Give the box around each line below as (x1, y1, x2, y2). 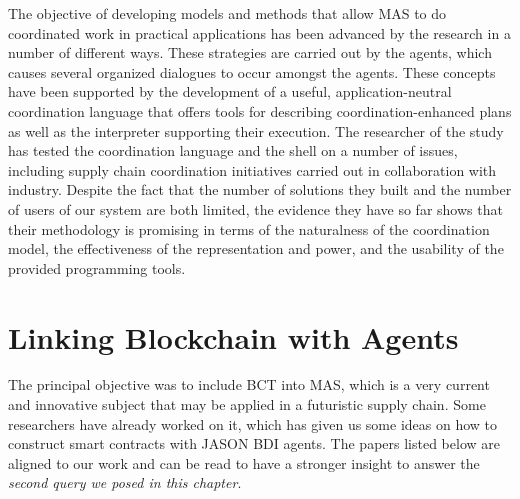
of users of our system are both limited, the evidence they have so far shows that (8, 198, 503, 219)
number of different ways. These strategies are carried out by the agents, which (8, 42, 492, 63)
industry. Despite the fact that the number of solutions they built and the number (8, 179, 512, 200)
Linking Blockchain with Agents (8, 316, 459, 357)
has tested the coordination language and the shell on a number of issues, (8, 140, 458, 161)
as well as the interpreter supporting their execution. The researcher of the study (8, 120, 504, 141)
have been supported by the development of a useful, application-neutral (8, 81, 452, 102)
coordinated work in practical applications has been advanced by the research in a (8, 22, 511, 43)
